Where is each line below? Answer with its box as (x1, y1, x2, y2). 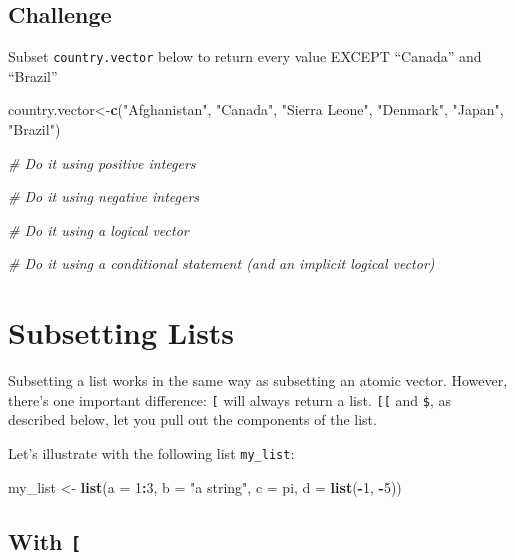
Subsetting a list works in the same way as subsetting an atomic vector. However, (8, 370, 508, 391)
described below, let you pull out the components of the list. (8, 409, 377, 430)
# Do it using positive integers (8, 152, 196, 173)
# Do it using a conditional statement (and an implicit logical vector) (8, 253, 435, 274)
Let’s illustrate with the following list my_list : (8, 442, 295, 463)
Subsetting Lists (8, 312, 235, 353)
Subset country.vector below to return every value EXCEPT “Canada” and (8, 46, 482, 67)
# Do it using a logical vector (8, 219, 189, 240)
